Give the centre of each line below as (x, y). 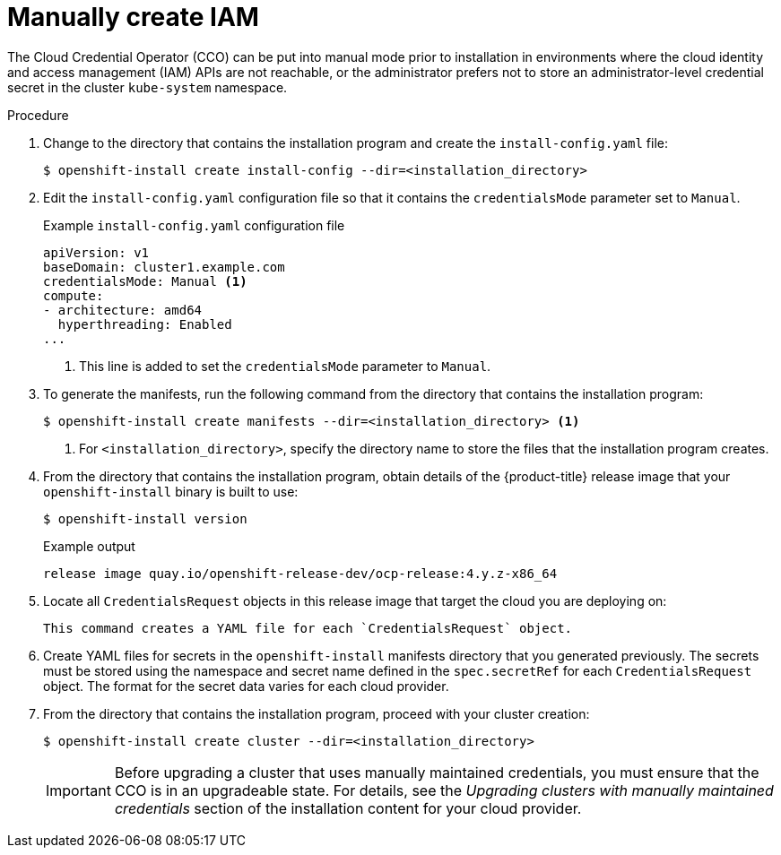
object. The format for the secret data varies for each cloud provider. (246, 686)
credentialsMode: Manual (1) (145, 281)
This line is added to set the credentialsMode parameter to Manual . (285, 366)
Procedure (38, 115)
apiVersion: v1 (96, 252)
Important (78, 790)
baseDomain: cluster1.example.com (164, 267)
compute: (74, 295)
